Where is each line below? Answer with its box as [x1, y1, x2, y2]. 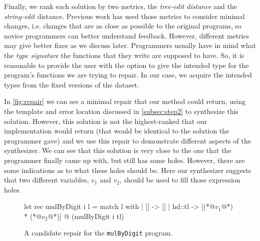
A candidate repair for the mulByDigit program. [24, 227, 173, 238]
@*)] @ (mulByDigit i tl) [48, 210, 124, 221]
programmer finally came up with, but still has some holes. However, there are [4, 154, 245, 165]
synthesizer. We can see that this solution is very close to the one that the [4, 145, 231, 155]
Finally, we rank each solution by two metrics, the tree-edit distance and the [4, 1, 237, 11]
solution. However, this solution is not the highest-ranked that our [4, 115, 207, 126]
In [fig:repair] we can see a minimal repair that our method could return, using [4, 96, 246, 106]
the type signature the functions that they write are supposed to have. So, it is [4, 49, 244, 60]
